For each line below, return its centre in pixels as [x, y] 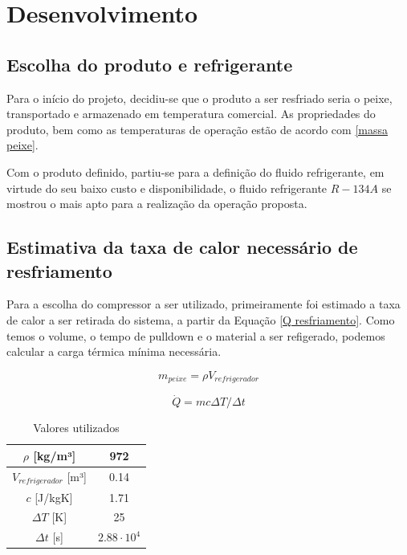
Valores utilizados [76, 428]
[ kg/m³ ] [55, 455]
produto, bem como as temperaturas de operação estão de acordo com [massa [197, 129]
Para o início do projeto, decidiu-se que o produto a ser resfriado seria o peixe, [199, 98]
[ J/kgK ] [54, 497]
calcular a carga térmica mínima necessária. [114, 351]
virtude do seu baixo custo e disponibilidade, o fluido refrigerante [167, 188]
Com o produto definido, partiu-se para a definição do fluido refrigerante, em [195, 171]
